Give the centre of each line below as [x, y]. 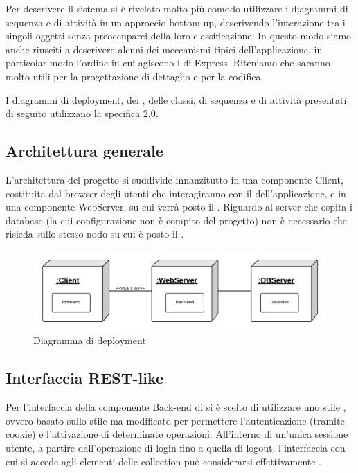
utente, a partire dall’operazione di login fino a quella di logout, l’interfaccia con [176, 448]
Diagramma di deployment [90, 340]
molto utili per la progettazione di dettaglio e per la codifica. [135, 76]
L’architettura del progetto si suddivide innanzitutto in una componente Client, [174, 179]
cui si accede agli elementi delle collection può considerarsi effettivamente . [164, 461]
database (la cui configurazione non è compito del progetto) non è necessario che [177, 220]
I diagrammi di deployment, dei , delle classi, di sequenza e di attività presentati [176, 99]
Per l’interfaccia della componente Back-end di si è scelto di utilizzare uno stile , [176, 407]
